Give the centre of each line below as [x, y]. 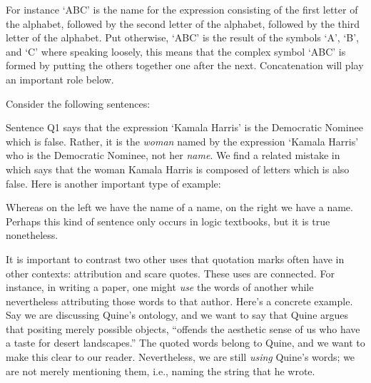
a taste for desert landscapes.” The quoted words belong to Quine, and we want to [185, 343]
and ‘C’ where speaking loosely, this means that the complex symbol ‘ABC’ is [176, 51]
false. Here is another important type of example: [113, 183]
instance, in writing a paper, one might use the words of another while [160, 287]
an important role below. [60, 79]
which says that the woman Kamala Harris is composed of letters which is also [178, 169]
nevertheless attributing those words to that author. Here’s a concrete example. [179, 301]
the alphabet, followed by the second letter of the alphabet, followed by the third [183, 23]
